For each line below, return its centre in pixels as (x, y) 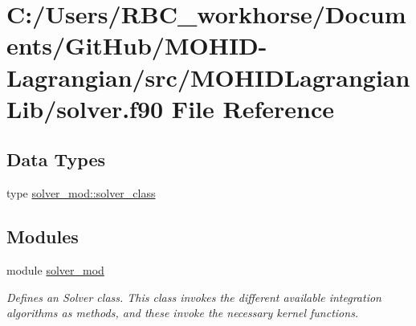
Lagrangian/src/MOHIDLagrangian (208, 77)
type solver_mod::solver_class (81, 193)
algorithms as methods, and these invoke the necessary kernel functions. (183, 313)
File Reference (253, 108)
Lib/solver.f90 (85, 108)
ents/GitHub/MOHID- (137, 45)
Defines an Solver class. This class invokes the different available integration (194, 297)
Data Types (56, 159)
